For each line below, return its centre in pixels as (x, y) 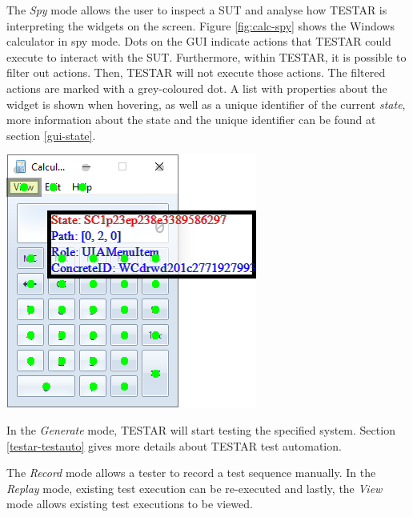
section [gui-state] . (51, 135)
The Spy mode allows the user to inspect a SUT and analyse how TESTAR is (197, 10)
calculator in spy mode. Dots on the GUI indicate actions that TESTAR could (199, 41)
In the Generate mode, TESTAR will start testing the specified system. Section (201, 429)
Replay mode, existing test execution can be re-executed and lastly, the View (194, 488)
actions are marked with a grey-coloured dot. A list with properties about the (197, 88)
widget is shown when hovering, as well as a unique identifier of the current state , (206, 104)
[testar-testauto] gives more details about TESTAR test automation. (174, 445)
